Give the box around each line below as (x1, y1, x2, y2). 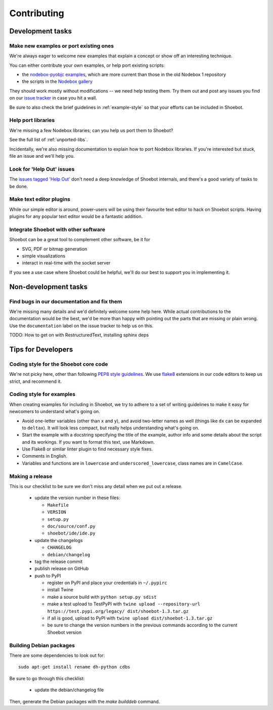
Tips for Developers (9, 345, 73, 353)
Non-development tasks (9, 282, 88, 291)
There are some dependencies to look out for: (9, 652, 105, 658)
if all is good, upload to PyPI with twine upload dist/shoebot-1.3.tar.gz (47, 615, 213, 622)
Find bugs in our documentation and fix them (9, 298, 122, 305)
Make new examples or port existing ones (9, 42, 114, 49)
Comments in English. (22, 453, 68, 459)
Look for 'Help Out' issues (9, 165, 75, 172)
